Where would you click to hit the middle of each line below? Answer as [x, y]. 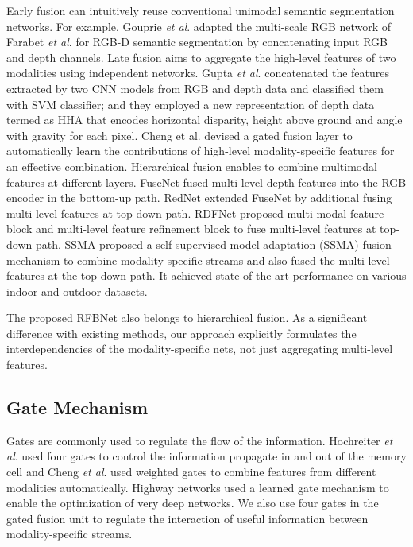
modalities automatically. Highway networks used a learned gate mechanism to [198, 487]
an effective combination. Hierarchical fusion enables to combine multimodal [192, 166]
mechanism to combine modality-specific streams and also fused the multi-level [198, 260]
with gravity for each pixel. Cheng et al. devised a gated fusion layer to [179, 135]
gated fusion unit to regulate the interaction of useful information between [187, 518]
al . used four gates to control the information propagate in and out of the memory [206, 456]
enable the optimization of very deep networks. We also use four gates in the [193, 503]
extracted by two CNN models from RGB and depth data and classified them [195, 88]
